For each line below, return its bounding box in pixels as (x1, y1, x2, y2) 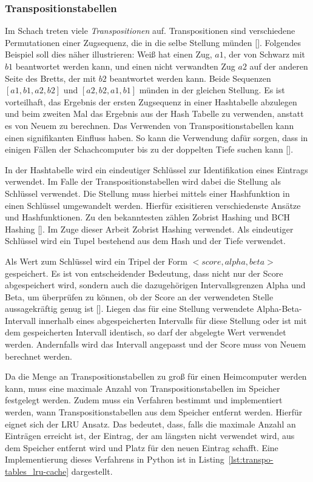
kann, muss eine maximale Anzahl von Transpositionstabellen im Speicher (5, 381, 280, 394)
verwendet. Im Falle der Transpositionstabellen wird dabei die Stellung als (5, 175, 281, 188)
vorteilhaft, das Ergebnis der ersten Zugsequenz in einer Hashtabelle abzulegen (5, 95, 297, 108)
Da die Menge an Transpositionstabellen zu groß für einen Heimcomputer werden (5, 370, 307, 383)
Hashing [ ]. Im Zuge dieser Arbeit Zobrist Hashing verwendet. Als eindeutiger (5, 222, 294, 235)
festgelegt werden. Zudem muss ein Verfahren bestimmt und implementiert (5, 394, 283, 406)
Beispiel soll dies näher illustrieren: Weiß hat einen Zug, (5, 48, 212, 61)
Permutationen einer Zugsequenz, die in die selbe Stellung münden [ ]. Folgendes (5, 36, 301, 48)
